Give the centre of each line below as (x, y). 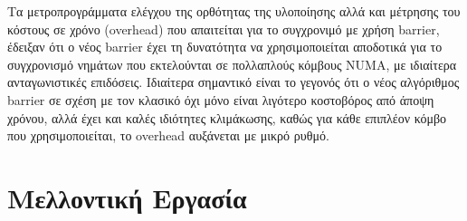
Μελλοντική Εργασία (127, 197)
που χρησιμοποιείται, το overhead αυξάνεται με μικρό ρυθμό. (168, 135)
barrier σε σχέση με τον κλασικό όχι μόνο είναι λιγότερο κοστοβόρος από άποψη (221, 99)
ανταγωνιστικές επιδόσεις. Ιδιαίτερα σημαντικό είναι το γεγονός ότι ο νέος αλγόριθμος (233, 82)
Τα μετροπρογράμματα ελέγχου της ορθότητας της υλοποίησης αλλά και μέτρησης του (234, 11)
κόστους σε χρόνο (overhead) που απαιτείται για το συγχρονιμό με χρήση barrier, (224, 29)
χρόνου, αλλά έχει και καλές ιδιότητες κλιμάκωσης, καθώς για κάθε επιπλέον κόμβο (227, 117)
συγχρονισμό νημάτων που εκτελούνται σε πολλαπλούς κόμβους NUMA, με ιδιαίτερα (232, 64)
